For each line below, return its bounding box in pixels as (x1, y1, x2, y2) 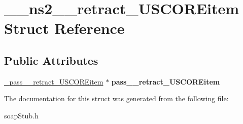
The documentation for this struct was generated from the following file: (4, 93, 229, 104)
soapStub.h (4, 110, 39, 120)
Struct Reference (4, 18, 125, 38)
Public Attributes (4, 52, 98, 68)
